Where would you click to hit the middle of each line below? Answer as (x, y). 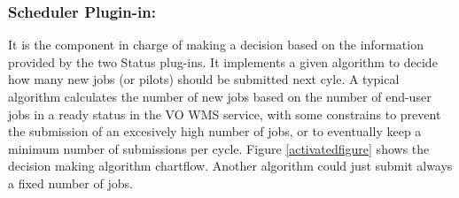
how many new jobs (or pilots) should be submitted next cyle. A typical (204, 79)
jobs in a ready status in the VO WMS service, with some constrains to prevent (225, 114)
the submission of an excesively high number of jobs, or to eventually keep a (215, 131)
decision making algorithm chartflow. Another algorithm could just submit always (230, 166)
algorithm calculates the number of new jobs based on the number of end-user (220, 96)
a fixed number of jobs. (70, 183)
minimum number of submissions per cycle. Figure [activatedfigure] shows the (219, 148)
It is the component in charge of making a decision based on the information (216, 45)
